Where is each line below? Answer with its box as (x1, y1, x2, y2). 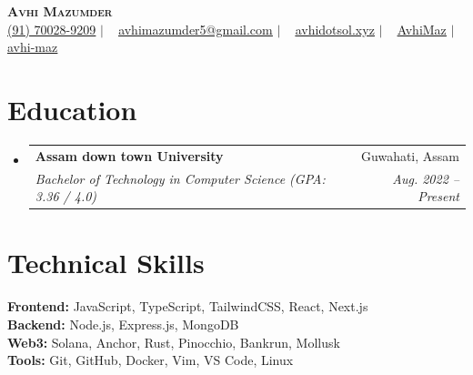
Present (418, 187, 459, 206)
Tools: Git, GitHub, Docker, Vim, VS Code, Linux (7, 350, 294, 370)
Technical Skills (7, 244, 205, 281)
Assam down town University (35, 146, 224, 165)
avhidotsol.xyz (295, 19, 375, 38)
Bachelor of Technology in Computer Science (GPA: (35, 168, 326, 187)
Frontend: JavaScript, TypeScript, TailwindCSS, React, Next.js (7, 297, 368, 316)
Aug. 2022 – (392, 168, 459, 187)
